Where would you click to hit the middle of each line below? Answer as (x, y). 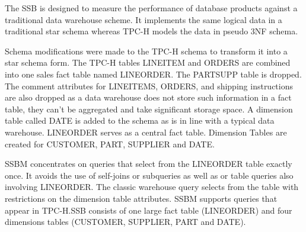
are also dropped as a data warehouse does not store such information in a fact (148, 97)
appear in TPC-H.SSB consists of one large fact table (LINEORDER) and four (149, 210)
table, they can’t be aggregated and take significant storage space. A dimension (149, 109)
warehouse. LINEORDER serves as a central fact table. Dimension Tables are (146, 132)
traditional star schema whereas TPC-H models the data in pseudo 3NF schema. (152, 31)
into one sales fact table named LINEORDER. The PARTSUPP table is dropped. (153, 74)
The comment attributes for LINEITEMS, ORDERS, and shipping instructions (149, 86)
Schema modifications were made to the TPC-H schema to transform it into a (146, 51)
